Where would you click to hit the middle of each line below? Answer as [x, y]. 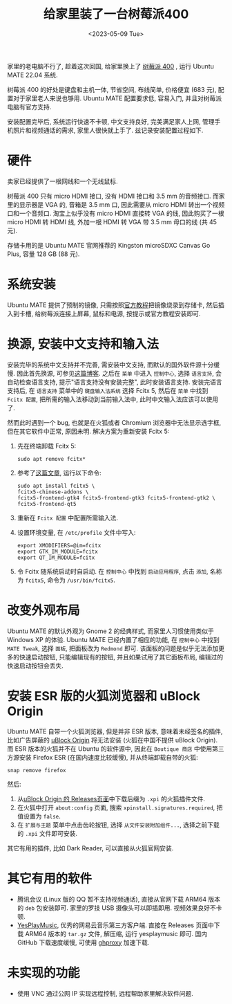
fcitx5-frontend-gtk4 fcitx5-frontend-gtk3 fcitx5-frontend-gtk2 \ [116, 498]
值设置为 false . [39, 816]
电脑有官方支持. [29, 107]
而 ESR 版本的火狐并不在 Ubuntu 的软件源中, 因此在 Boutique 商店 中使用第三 [116, 749]
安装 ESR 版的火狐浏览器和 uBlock [104, 696]
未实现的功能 [44, 973]
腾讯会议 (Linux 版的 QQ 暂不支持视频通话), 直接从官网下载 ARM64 [112, 899]
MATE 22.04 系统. [33, 75]
